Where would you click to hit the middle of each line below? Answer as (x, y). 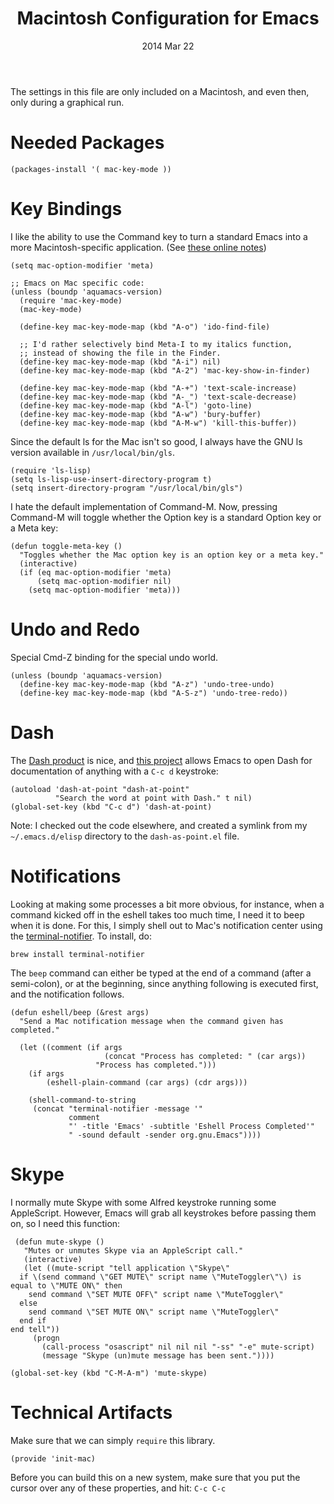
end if (33, 1320)
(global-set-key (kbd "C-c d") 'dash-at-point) (111, 807)
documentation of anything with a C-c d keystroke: (114, 771)
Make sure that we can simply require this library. (113, 1440)
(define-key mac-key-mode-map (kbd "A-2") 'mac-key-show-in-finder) (165, 370)
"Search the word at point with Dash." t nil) (153, 798)
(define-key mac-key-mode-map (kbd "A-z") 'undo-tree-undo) (147, 684)
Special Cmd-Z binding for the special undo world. (114, 657)
